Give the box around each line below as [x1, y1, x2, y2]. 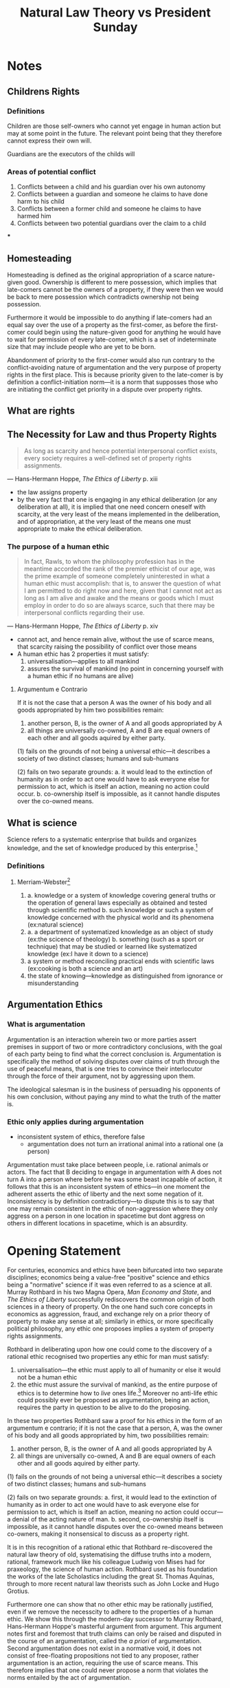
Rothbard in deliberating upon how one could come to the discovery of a [7, 1344, 212, 1353]
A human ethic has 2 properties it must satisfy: [16, 650, 150, 658]
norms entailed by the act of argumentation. [7, 1674, 132, 1682]
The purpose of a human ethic [7, 542, 110, 551]
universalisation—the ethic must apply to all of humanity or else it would [16, 1365, 221, 1374]
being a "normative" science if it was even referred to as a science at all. [7, 1280, 213, 1289]
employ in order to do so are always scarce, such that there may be [23, 601, 215, 610]
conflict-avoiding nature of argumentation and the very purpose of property [7, 363, 222, 371]
